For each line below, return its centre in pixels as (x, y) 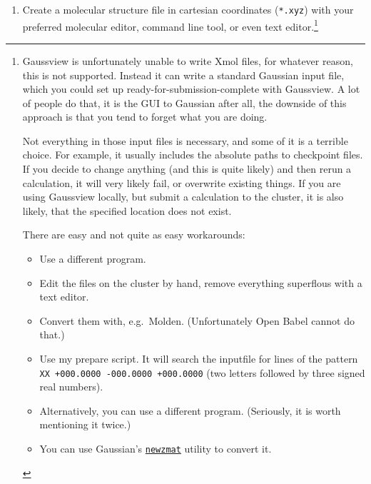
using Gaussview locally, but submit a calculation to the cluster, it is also (183, 197)
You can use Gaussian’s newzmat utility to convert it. (156, 449)
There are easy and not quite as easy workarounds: (134, 235)
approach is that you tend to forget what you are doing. (145, 117)
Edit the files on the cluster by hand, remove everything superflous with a (201, 282)
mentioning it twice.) (85, 424)
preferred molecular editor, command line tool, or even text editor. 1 (170, 25)
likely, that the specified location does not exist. (127, 210)
